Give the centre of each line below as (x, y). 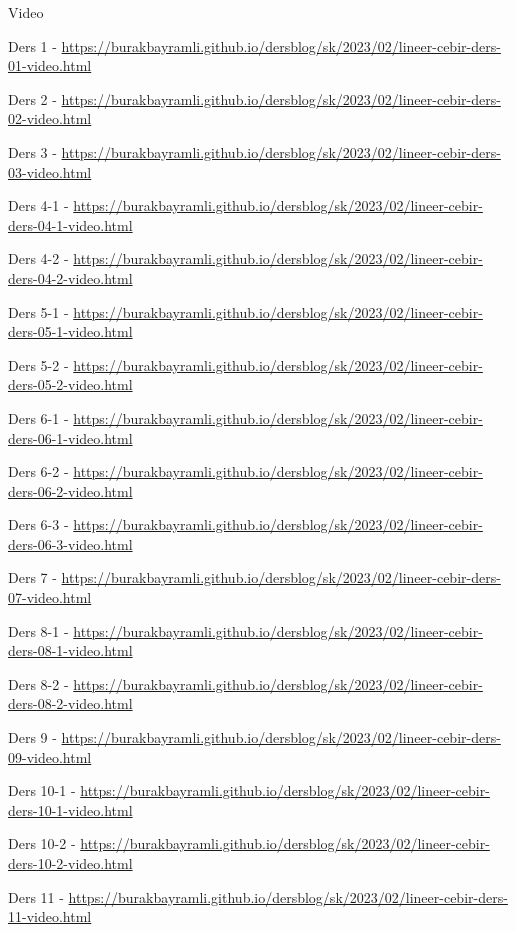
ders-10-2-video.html (70, 863)
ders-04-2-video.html (70, 277)
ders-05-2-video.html (70, 384)
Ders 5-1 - (38, 311)
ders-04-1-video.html (70, 224)
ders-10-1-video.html (70, 809)
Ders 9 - (32, 737)
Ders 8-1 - (38, 630)
